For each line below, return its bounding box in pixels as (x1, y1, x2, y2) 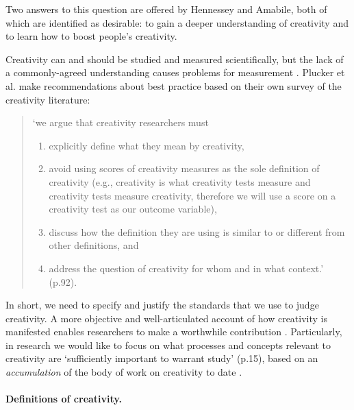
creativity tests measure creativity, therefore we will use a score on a (49, 188, 336, 202)
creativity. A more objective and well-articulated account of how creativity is (5, 311, 327, 325)
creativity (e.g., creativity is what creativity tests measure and (49, 174, 311, 189)
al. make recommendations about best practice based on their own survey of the (5, 78, 342, 93)
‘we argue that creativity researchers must (32, 115, 209, 130)
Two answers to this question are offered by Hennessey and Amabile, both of (5, 2, 327, 16)
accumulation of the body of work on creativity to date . (5, 365, 242, 379)
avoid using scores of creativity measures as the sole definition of (49, 161, 320, 176)
